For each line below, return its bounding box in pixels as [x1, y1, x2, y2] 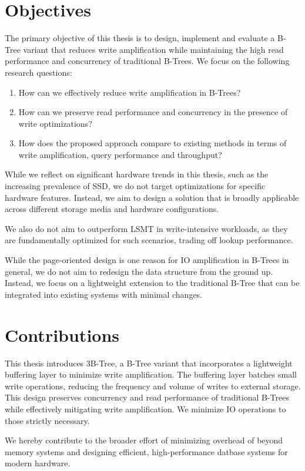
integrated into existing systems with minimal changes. [5, 288, 203, 300]
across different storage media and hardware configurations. [5, 203, 219, 215]
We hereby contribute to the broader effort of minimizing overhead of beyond [5, 434, 283, 446]
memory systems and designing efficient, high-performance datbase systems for [5, 445, 288, 457]
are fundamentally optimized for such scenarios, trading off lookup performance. [5, 234, 293, 246]
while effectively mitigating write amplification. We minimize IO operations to [5, 402, 286, 415]
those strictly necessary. [5, 414, 90, 426]
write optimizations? [18, 117, 92, 129]
